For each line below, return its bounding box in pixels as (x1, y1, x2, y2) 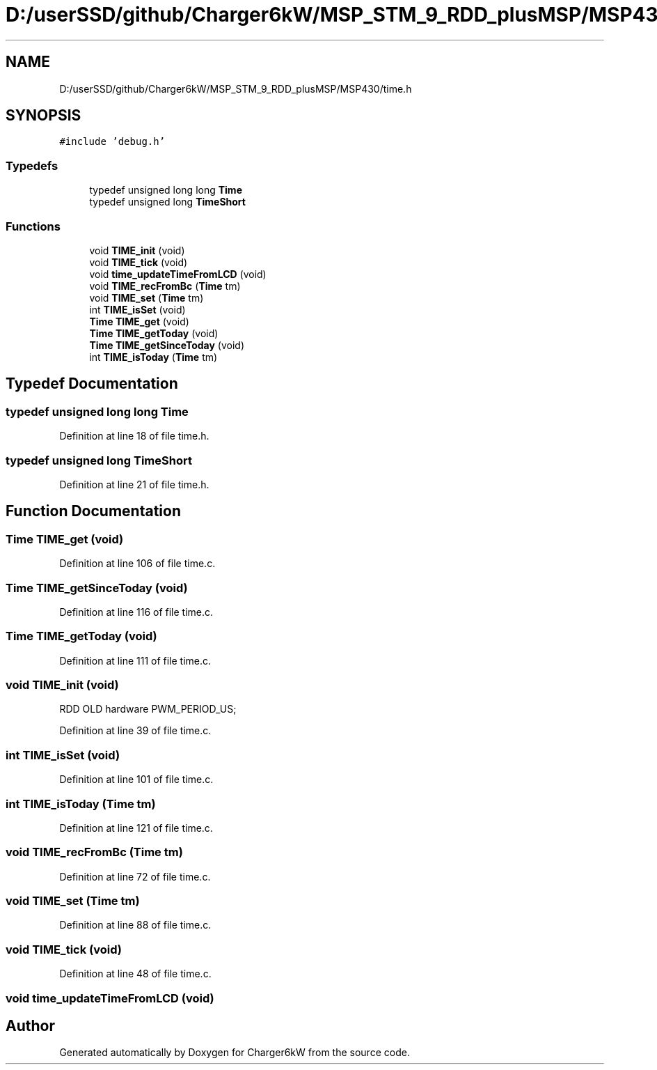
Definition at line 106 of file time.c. (59, 557, 216, 570)
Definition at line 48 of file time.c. (59, 968, 212, 980)
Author (6, 1016, 55, 1034)
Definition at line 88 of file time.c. (59, 919, 212, 931)
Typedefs (6, 158, 58, 173)
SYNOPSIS (6, 107, 81, 125)
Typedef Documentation (6, 375, 178, 393)
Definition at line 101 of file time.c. (59, 773, 214, 786)
